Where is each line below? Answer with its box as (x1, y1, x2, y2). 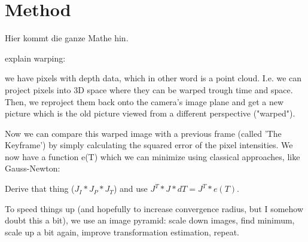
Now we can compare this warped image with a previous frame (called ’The (5, 127, 282, 139)
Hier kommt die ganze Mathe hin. (5, 32, 129, 44)
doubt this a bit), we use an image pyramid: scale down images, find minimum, (5, 214, 295, 226)
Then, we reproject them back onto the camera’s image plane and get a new (5, 95, 284, 108)
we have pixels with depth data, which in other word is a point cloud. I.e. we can (5, 72, 302, 84)
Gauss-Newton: (5, 162, 60, 174)
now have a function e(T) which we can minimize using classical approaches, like (5, 150, 300, 163)
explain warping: (5, 51, 66, 64)
